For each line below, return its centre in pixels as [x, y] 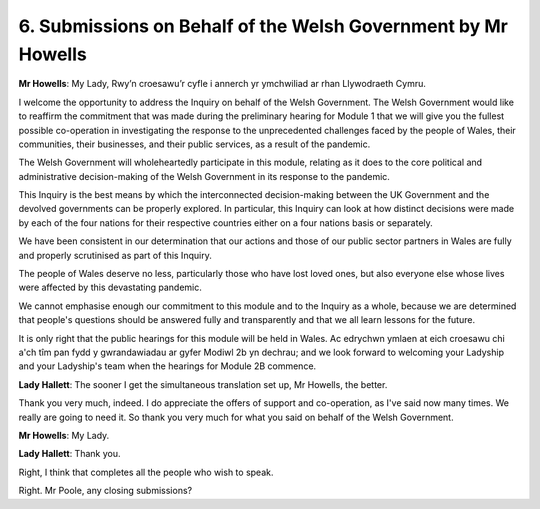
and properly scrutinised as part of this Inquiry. [115, 255]
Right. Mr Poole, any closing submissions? [105, 491]
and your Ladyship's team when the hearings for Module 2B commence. [167, 366]
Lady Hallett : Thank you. [69, 454]
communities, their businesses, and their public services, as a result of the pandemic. [194, 144]
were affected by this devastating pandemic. [110, 287]
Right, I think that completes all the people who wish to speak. [146, 472]
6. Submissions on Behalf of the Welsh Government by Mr [263, 26]
